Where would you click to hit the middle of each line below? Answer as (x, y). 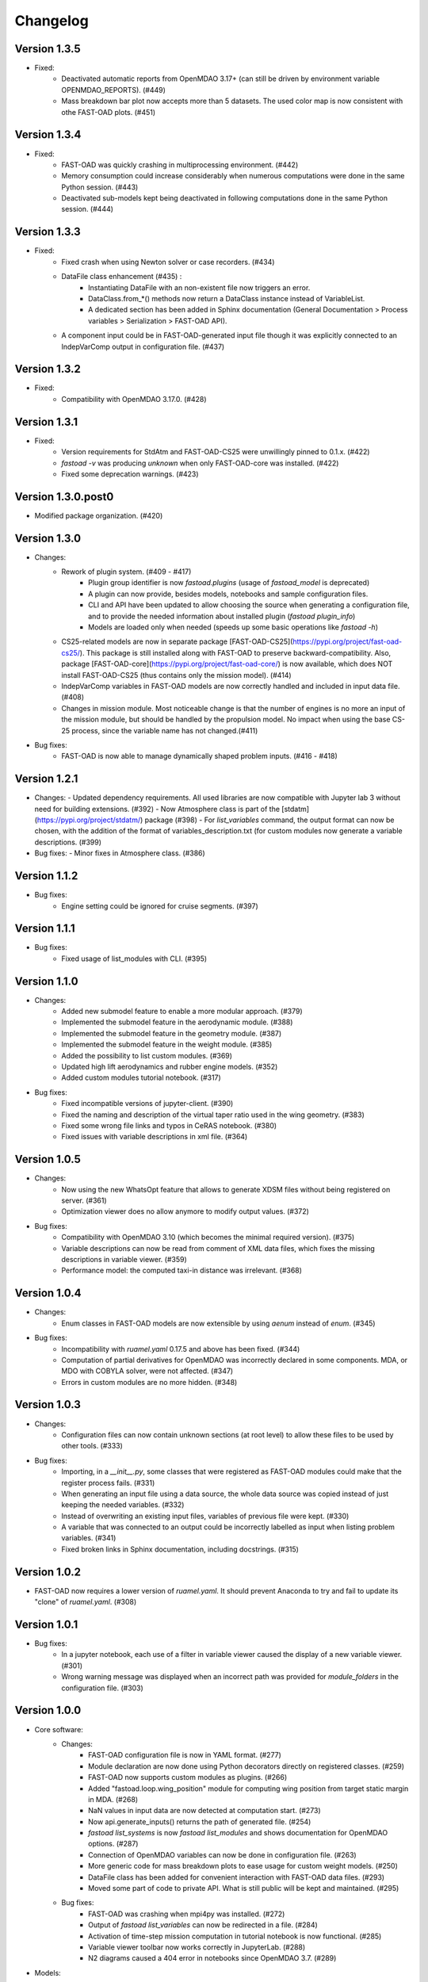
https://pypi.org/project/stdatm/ (89, 820)
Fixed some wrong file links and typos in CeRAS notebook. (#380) (169, 1125)
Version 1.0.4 (48, 1293)
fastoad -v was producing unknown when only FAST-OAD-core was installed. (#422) (200, 463)
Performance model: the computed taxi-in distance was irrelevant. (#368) (182, 1270)
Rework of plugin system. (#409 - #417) (126, 572)
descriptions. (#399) (68, 842)
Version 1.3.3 (48, 232)
